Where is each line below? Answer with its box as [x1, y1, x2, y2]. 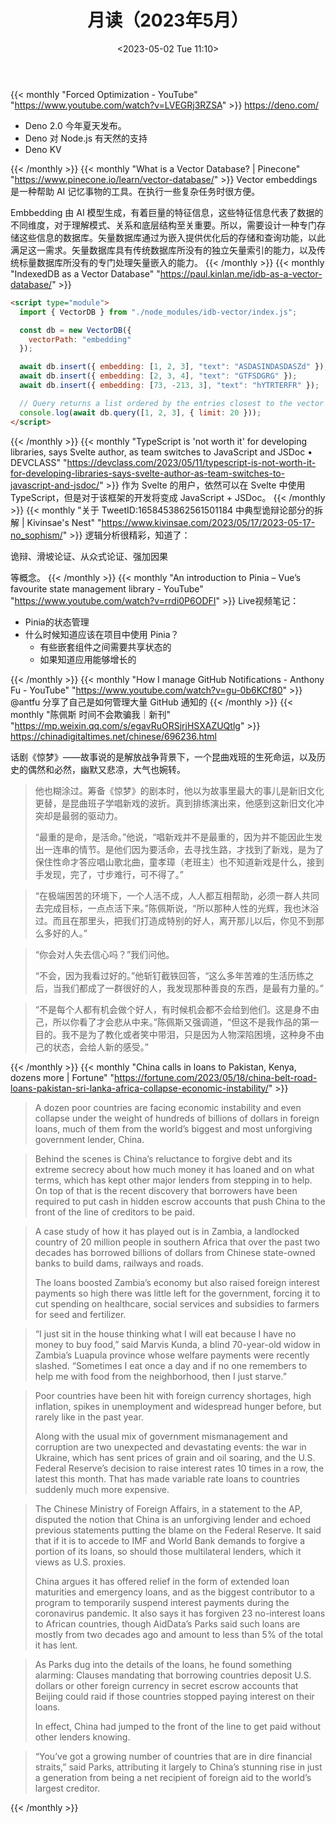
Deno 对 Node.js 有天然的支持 [24, 132, 148, 144]
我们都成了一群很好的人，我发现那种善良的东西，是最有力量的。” [61, 982, 324, 994]
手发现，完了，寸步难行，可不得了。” [34, 868, 184, 880]
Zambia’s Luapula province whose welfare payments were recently [34, 1349, 310, 1361]
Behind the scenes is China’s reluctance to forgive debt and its [34, 1152, 293, 1165]
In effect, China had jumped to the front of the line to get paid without [34, 1720, 322, 1732]
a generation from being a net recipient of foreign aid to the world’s [34, 1771, 312, 1783]
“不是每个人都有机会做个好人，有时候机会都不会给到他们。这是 [34, 1003, 293, 1015]
